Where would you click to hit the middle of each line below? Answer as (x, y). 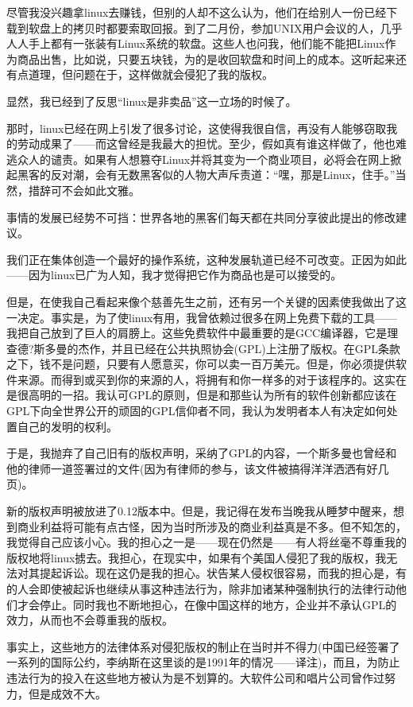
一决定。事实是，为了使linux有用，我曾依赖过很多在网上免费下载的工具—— (202, 317)
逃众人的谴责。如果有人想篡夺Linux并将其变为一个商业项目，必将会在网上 (199, 159)
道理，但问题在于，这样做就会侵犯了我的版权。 (151, 74)
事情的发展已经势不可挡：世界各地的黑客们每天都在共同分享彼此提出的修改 (201, 217)
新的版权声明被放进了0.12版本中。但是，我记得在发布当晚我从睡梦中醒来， (200, 511)
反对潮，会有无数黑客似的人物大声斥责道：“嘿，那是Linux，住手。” (223, 175)
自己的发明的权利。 (67, 426)
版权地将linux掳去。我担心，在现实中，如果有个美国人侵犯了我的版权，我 (197, 557)
